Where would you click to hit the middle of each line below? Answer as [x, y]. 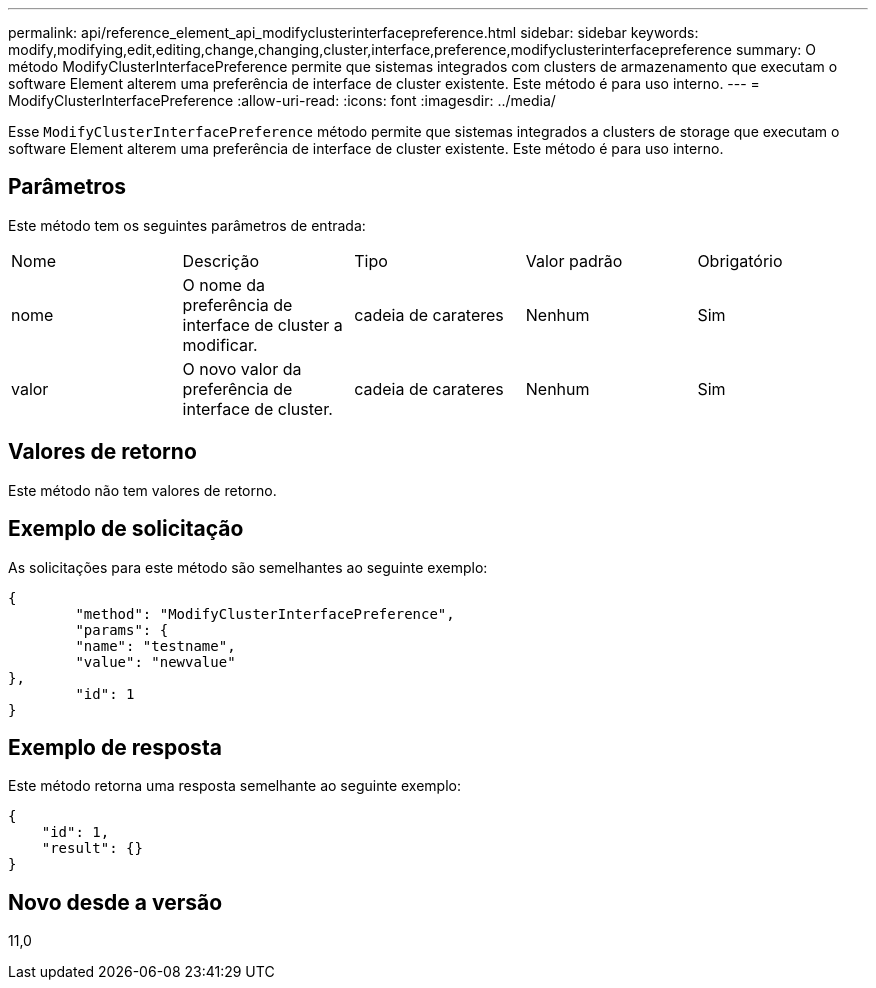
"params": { [122, 629]
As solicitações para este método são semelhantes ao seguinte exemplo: [248, 567]
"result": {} [92, 848]
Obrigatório [740, 260]
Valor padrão [574, 260]
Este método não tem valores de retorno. [142, 490]
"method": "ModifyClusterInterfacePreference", [265, 613]
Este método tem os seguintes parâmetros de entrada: [187, 225]
